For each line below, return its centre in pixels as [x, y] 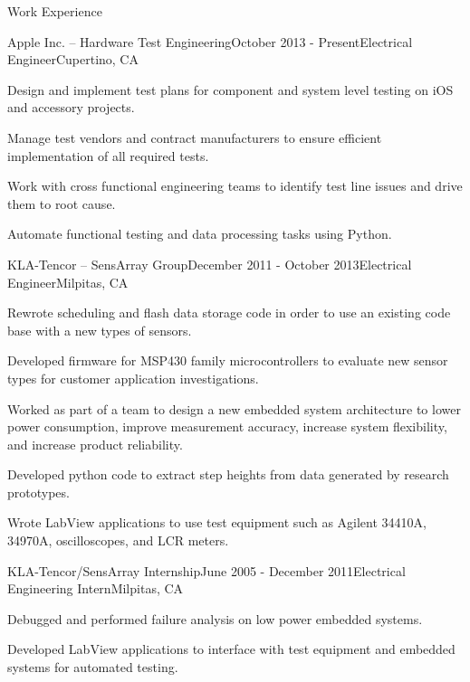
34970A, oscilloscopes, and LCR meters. [118, 540]
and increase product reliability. [95, 444]
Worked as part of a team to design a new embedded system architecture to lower [234, 408]
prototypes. [38, 492]
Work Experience [55, 11]
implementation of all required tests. [108, 155]
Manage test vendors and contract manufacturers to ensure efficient [195, 137]
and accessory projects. [71, 107]
